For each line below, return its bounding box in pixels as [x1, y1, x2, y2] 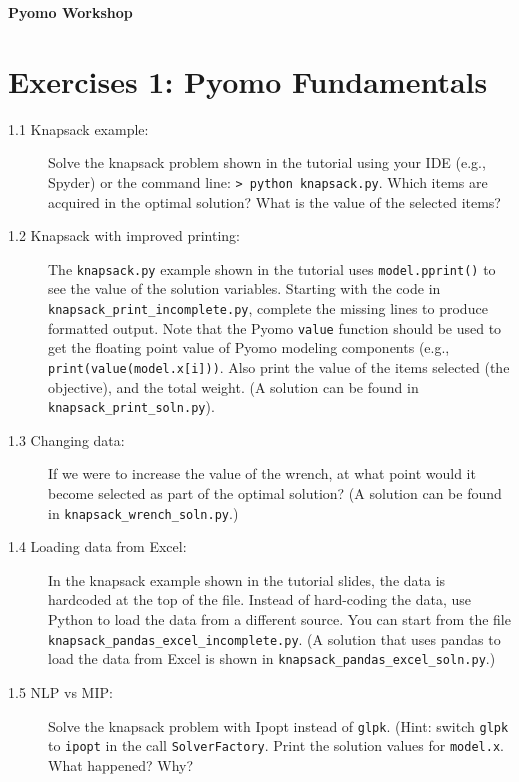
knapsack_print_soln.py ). [48, 396, 215, 417]
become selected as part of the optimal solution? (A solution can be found [48, 483, 502, 503]
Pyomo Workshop [8, 2, 133, 22]
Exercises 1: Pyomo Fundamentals [8, 60, 488, 101]
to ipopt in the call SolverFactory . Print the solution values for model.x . [48, 735, 504, 756]
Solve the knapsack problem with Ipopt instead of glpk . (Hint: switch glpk [48, 715, 509, 736]
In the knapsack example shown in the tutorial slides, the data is [48, 569, 446, 590]
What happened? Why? [48, 754, 194, 775]
